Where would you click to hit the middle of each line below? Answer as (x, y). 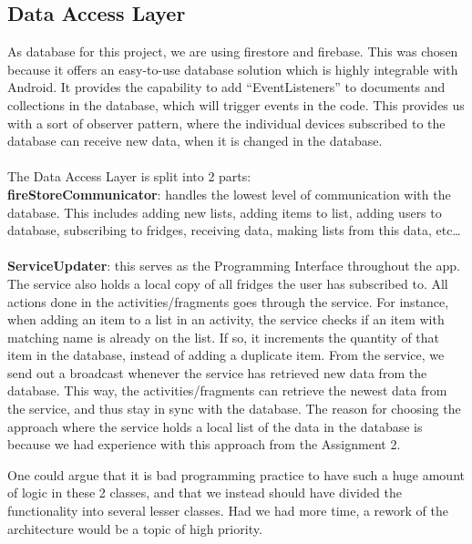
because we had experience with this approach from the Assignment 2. (204, 444)
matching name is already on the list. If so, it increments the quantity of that (224, 337)
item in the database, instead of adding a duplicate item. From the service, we (226, 355)
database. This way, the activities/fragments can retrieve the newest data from (227, 390)
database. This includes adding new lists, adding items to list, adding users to (225, 212)
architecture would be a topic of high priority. (135, 528)
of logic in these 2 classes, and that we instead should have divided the (205, 493)
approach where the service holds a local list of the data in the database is (215, 426)
